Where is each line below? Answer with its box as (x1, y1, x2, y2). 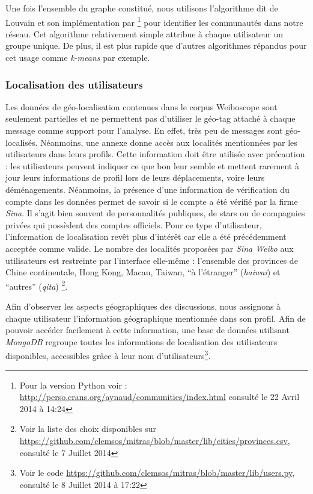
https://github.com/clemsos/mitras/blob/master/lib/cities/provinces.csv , (19, 434, 290, 446)
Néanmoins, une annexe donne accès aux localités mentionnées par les (40, 136, 297, 148)
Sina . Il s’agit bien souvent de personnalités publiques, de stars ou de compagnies (5, 207, 305, 219)
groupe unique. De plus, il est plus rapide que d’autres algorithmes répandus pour (5, 39, 307, 52)
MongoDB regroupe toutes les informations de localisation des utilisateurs (5, 335, 278, 348)
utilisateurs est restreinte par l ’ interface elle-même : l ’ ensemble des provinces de (5, 254, 298, 266)
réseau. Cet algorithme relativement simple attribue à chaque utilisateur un (5, 27, 284, 40)
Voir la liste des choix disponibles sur (19, 422, 156, 435)
